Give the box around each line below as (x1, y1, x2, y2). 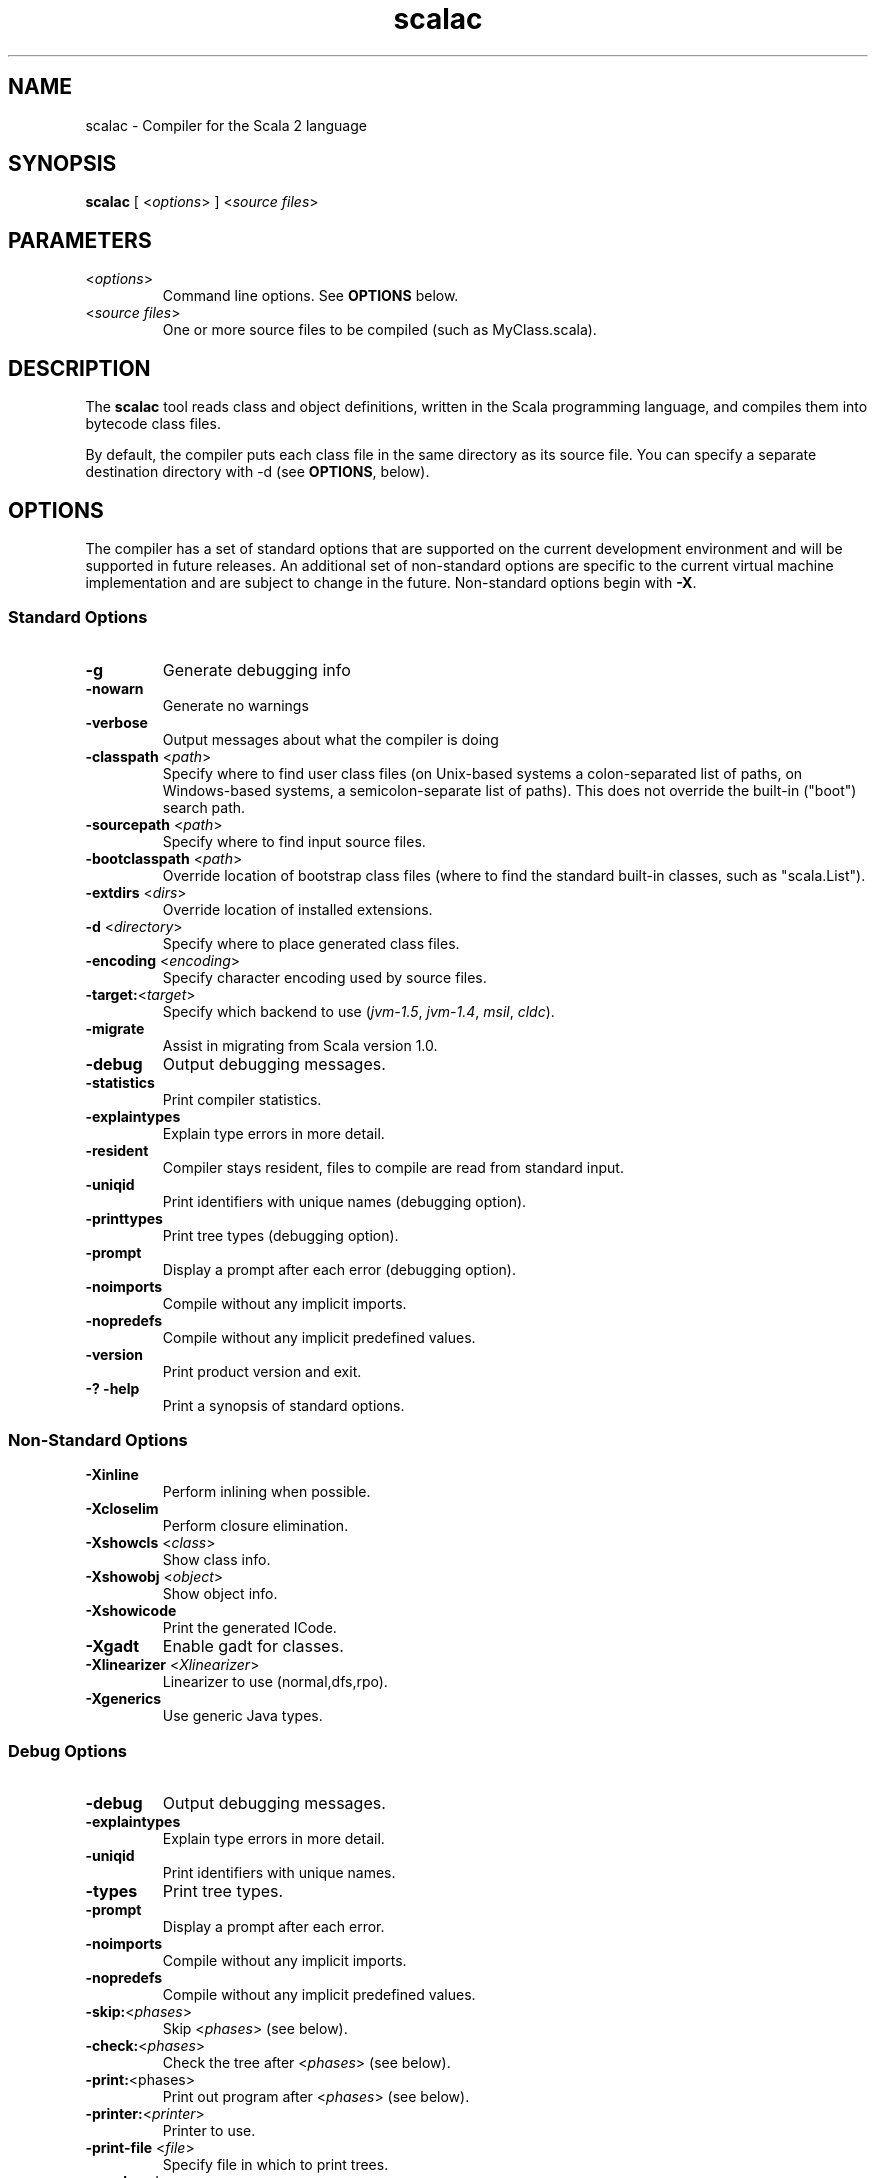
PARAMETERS (8, 227, 152, 253)
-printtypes (85, 1209, 163, 1227)
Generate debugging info (162, 659, 351, 680)
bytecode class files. (85, 415, 221, 433)
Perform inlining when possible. (162, 1483, 371, 1501)
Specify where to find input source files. (162, 832, 426, 850)
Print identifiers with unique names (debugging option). (162, 1192, 527, 1210)
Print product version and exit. (162, 1362, 362, 1380)
